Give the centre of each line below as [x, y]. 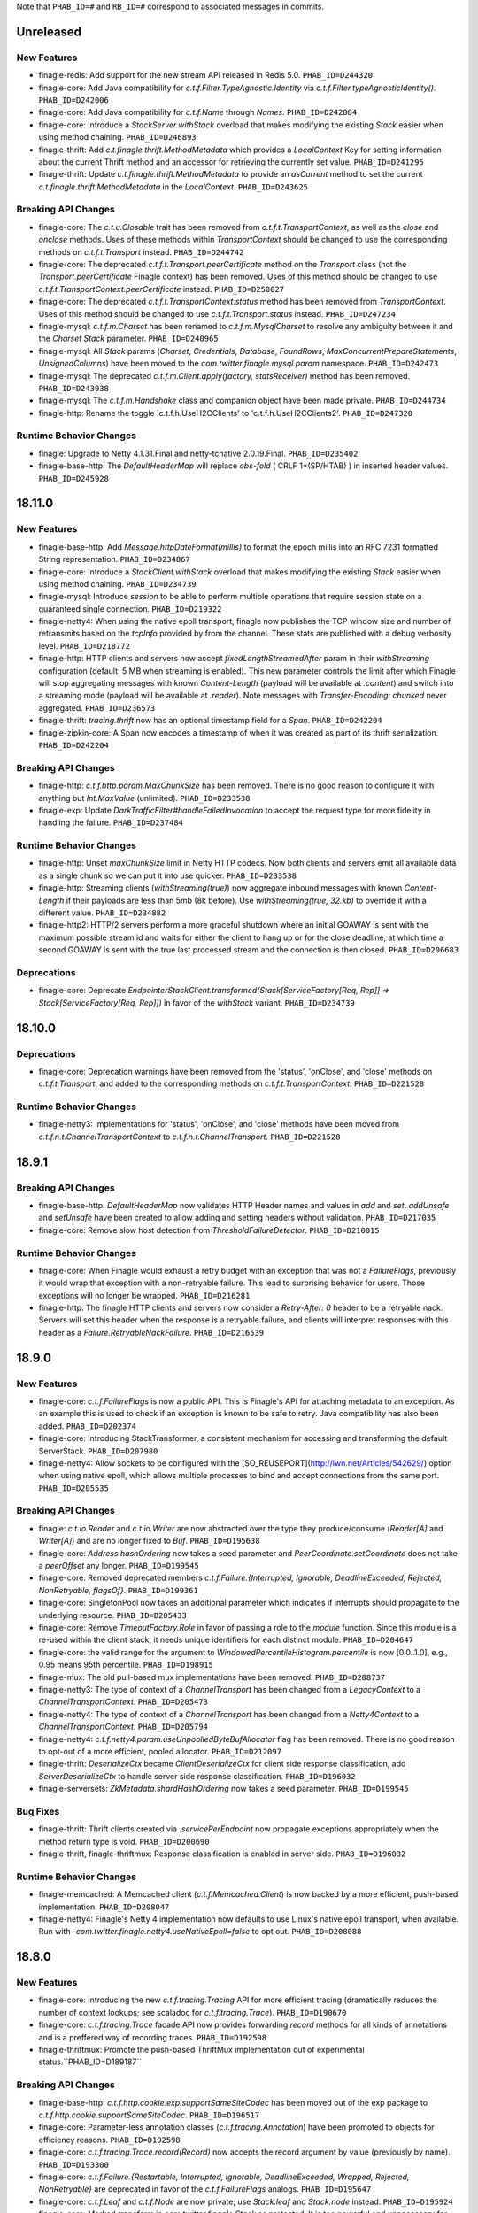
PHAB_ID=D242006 [74, 100]
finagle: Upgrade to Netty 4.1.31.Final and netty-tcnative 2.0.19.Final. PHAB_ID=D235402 [198, 453]
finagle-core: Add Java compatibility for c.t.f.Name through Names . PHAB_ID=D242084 [198, 112]
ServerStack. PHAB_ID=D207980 [98, 1451]
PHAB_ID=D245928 [74, 478]
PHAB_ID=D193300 [74, 2165]
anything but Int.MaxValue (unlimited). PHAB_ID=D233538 [144, 798]
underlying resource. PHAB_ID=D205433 [113, 1615]
